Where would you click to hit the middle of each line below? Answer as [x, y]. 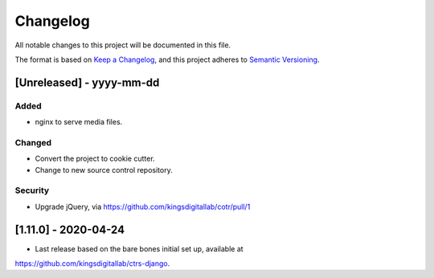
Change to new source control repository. [104, 170]
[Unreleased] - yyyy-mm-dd [87, 82]
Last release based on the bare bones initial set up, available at [139, 248]
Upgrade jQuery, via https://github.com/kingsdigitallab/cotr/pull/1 [143, 206]
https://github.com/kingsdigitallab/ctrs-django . [92, 264]
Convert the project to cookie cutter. [95, 159]
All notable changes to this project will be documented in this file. [123, 45]
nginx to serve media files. [79, 122]
